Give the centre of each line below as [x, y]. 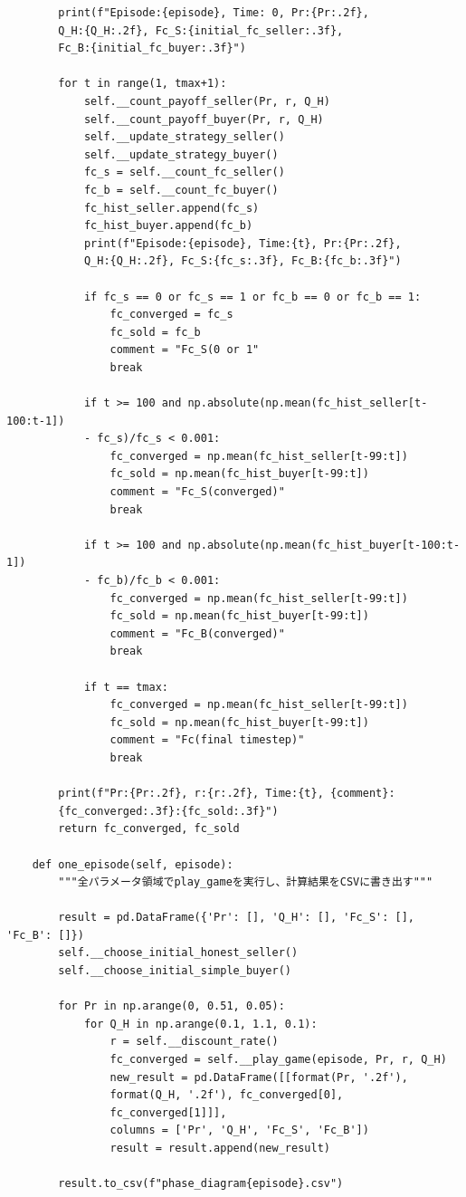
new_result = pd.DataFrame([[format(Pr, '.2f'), [259, 1077]
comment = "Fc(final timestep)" [207, 740]
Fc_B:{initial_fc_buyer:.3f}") [152, 48]
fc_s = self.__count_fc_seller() [184, 172]
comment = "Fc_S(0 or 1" [185, 350]
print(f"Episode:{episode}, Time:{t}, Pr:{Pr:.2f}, [243, 243]
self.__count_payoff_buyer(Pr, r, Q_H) [204, 119]
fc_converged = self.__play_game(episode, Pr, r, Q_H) [278, 1060]
